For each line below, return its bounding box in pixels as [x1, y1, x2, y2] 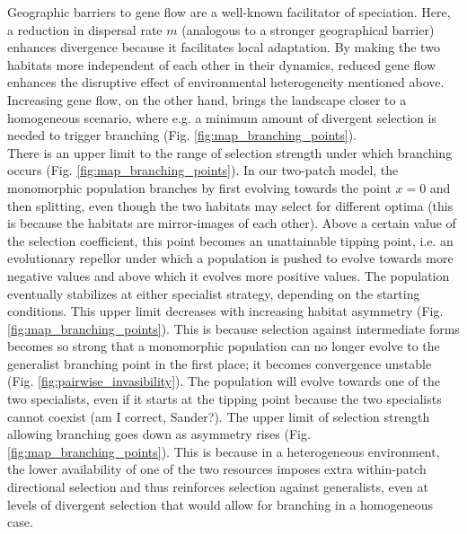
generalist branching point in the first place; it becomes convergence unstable [7, 354, 432, 372]
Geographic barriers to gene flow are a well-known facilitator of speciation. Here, [7, 3, 451, 21]
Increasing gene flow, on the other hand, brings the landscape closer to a [7, 90, 407, 109]
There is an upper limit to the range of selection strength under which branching [7, 143, 453, 162]
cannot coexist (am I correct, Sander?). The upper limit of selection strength [7, 407, 430, 425]
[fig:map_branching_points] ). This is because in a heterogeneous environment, [7, 442, 440, 460]
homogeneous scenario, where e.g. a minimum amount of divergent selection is [7, 108, 436, 127]
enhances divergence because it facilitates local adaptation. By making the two [7, 38, 440, 57]
